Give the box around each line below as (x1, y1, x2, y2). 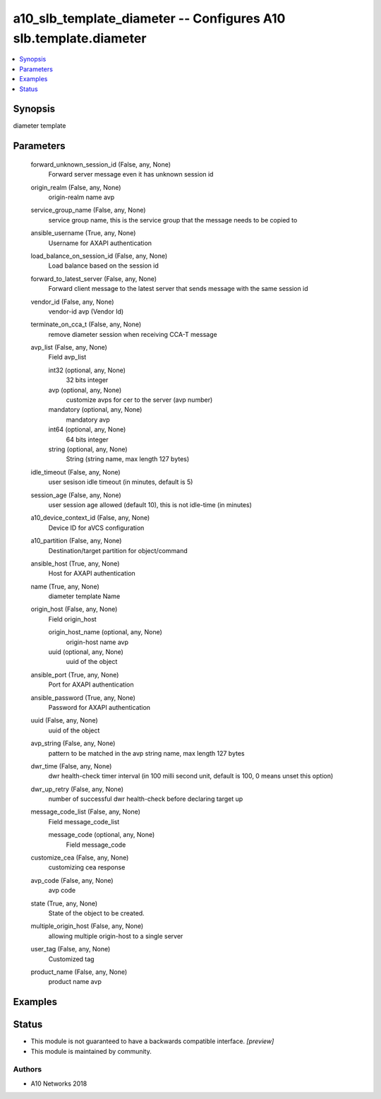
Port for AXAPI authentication (48, 680, 134, 689)
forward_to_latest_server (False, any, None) (30, 274, 157, 283)
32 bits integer (66, 376, 109, 384)
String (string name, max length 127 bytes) (66, 455, 190, 463)
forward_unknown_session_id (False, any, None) (30, 160, 171, 169)
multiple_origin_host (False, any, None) (30, 922, 144, 930)
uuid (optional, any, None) (48, 648, 123, 656)
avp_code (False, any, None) (30, 876, 114, 884)
